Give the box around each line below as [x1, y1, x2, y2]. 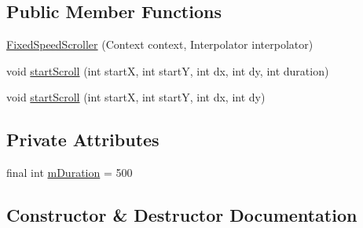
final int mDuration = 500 [6, 164, 133, 181]
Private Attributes [6, 127, 159, 152]
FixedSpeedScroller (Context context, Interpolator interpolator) [6, 36, 313, 53]
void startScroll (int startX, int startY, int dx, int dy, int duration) [6, 62, 329, 79]
